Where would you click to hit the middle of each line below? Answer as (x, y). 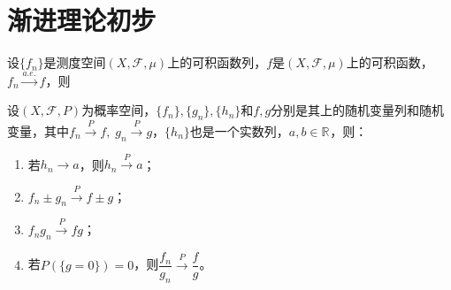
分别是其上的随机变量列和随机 (358, 110)
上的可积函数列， (217, 62)
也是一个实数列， (239, 130)
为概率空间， (119, 110)
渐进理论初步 (82, 20)
